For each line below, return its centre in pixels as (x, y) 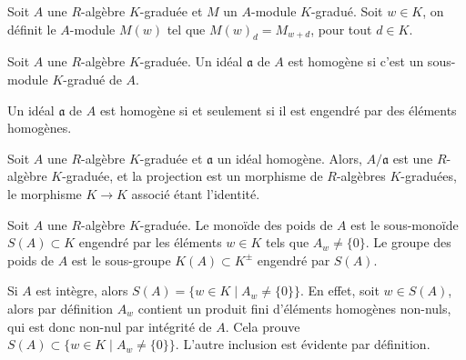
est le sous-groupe (121, 260)
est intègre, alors (82, 290)
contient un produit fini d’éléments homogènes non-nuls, (294, 308)
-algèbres (361, 176)
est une (413, 158)
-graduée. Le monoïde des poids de (236, 224)
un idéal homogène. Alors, (289, 158)
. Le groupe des (408, 242)
